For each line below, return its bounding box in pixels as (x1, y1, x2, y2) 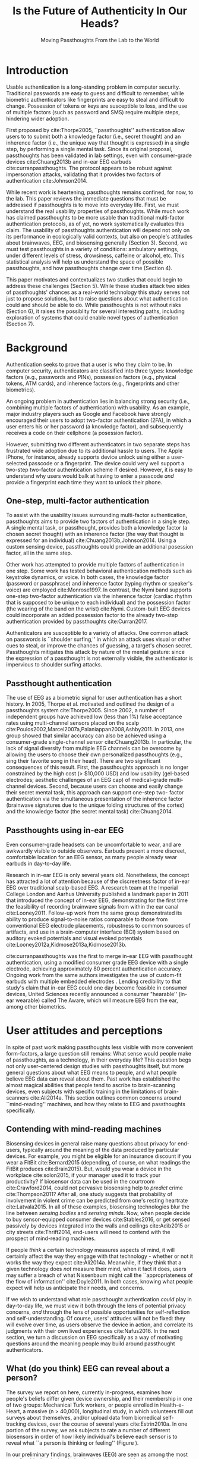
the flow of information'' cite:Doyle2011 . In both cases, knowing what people (6, 1278, 193, 1285)
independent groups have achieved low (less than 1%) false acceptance (6, 713, 182, 721)
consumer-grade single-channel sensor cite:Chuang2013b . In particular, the (6, 738, 192, 746)
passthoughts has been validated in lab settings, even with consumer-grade (6, 152, 192, 159)
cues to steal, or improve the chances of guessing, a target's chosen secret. (6, 642, 192, 649)
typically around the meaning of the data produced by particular (23, 1146, 179, 1153)
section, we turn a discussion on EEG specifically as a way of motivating (6, 1333, 183, 1341)
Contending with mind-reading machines (6, 1124, 162, 1134)
